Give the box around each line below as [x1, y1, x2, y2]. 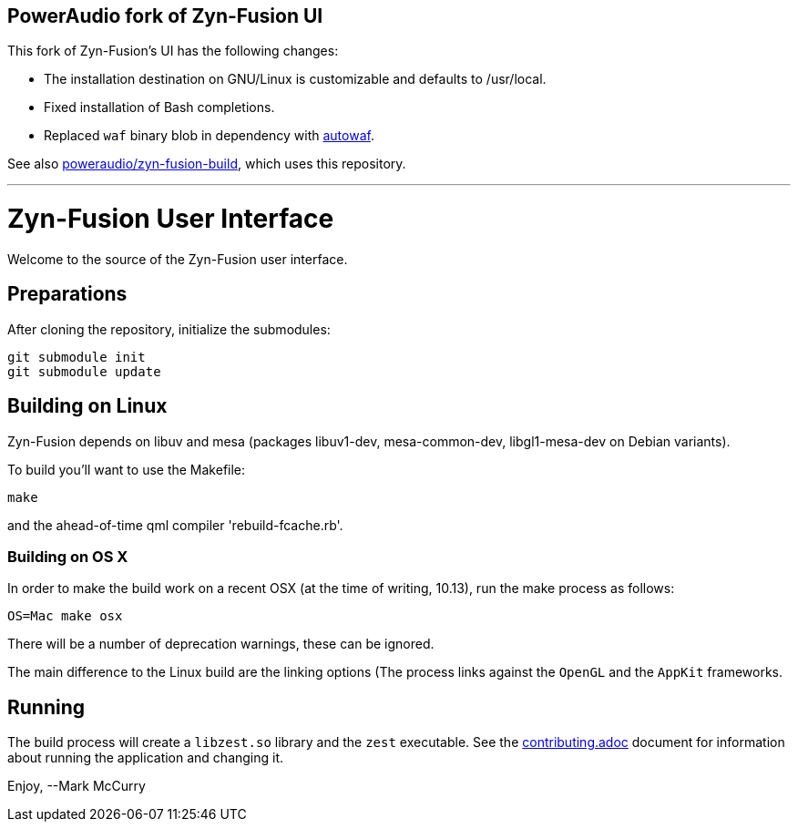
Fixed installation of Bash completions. [44, 99, 275, 116]
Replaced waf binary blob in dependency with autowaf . [44, 128, 374, 144]
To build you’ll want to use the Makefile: [7, 461, 246, 477]
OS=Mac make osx [7, 609, 123, 624]
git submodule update [7, 363, 161, 379]
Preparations [7, 282, 128, 306]
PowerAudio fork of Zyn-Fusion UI [7, 5, 323, 27]
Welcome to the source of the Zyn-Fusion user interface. [7, 251, 348, 267]
